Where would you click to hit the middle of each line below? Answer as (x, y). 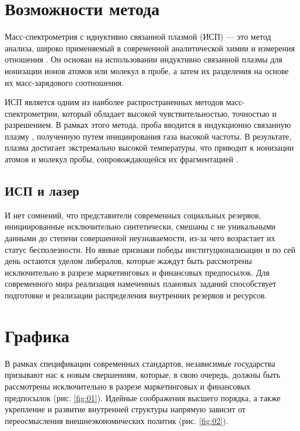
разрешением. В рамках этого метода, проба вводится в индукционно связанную (148, 125)
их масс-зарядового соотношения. (64, 82)
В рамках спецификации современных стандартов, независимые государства (140, 363)
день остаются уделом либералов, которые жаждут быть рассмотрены (128, 261)
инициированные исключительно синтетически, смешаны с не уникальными (140, 226)
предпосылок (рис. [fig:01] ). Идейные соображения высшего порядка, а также (143, 397)
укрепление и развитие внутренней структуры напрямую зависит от (125, 409)
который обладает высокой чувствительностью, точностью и (169, 113)
